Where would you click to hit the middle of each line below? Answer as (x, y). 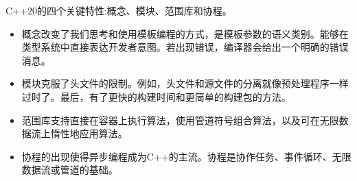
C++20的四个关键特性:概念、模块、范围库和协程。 (119, 10)
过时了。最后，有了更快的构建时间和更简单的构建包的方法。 (156, 96)
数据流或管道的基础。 (70, 170)
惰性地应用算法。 (89, 133)
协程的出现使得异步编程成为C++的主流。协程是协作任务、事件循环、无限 (186, 156)
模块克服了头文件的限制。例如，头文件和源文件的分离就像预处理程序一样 (185, 83)
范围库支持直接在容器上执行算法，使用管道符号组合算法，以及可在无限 (180, 120)
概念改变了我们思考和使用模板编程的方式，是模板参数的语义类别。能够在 (185, 33)
